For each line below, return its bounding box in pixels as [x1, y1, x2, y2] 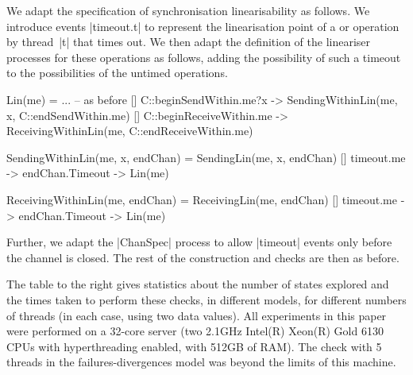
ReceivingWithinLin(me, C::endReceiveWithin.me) [6, 122, 253, 139]
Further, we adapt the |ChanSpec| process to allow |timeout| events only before [6, 234, 392, 250]
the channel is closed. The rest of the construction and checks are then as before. [6, 249, 399, 265]
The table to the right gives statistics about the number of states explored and [6, 276, 389, 292]
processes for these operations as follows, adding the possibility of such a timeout [6, 48, 401, 65]
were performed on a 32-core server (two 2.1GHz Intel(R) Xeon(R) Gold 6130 [6, 323, 384, 339]
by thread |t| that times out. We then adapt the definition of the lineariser [6, 33, 371, 50]
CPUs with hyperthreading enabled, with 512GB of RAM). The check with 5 [6, 338, 382, 354]
